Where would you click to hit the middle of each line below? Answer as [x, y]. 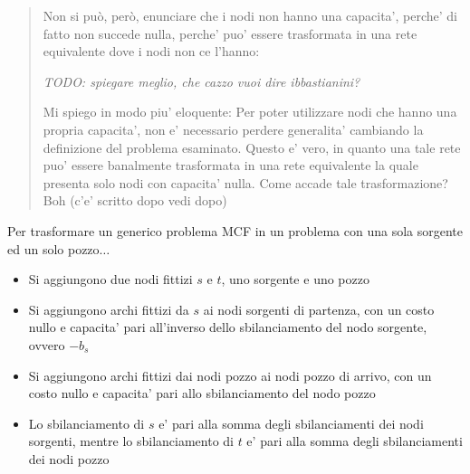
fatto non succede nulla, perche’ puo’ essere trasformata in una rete [230, 33]
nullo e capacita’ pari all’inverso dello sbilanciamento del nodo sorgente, [228, 327]
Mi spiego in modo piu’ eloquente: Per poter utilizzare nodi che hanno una [250, 112]
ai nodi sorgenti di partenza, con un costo [319, 309]
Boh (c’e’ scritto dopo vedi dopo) [135, 200]
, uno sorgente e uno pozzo [295, 279]
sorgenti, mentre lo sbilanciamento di [131, 441]
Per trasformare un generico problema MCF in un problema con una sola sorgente [235, 230]
